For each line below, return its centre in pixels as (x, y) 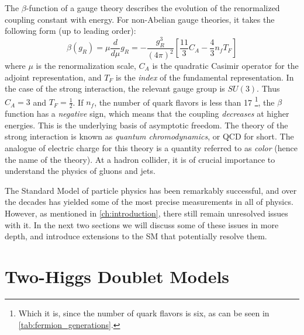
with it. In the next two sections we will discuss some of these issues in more (142, 224)
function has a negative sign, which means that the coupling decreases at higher (147, 114)
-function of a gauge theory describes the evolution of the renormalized (153, 8)
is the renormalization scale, (86, 66)
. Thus (268, 88)
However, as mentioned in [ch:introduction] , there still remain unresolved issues (146, 213)
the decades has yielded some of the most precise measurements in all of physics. (149, 202)
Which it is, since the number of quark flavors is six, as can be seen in (144, 313)
